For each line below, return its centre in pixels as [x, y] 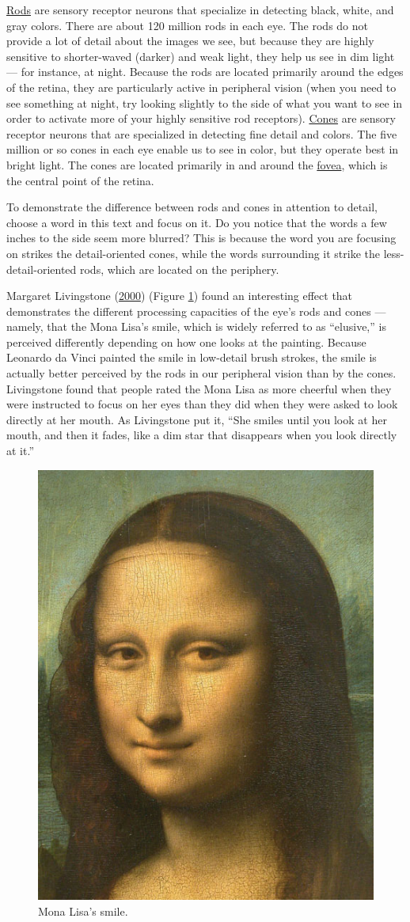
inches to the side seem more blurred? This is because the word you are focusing [201, 238]
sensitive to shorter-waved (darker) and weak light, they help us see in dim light [201, 56]
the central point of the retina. [80, 180]
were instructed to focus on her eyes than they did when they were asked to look [202, 404]
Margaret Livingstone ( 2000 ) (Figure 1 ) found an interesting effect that [180, 296]
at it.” [20, 451]
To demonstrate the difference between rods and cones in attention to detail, [192, 207]
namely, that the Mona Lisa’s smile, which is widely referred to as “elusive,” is [196, 326]
